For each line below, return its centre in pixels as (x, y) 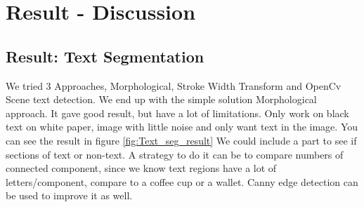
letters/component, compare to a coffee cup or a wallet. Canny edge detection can (182, 181)
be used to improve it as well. (69, 195)
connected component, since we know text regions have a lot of (141, 168)
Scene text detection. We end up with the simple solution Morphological (161, 99)
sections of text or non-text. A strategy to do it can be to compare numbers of (175, 154)
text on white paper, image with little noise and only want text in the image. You (182, 127)
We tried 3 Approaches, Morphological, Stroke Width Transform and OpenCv (174, 85)
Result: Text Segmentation (105, 56)
